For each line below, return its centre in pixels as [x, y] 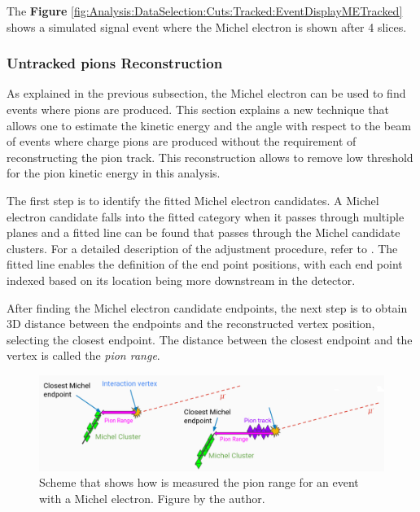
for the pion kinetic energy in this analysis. [114, 173]
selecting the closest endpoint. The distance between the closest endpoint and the [210, 339]
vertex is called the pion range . [83, 355]
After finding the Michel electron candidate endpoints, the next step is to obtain [207, 307]
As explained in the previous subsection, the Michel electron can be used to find [206, 93]
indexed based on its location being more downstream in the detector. [181, 280]
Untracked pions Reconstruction [115, 63]
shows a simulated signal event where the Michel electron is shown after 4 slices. [207, 26]
